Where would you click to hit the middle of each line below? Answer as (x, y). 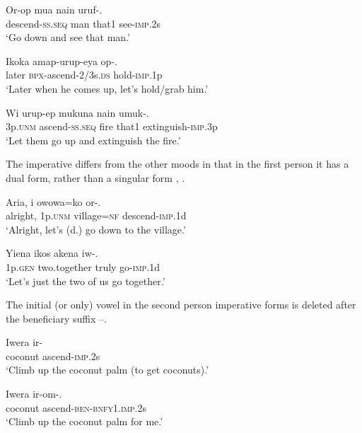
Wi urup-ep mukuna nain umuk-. (77, 112)
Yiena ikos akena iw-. (52, 253)
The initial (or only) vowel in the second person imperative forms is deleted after (181, 305)
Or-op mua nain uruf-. (54, 9)
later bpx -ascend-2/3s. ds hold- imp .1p (84, 75)
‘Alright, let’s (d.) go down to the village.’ (96, 229)
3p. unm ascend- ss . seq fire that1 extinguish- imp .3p (112, 126)
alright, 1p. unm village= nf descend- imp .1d (96, 215)
